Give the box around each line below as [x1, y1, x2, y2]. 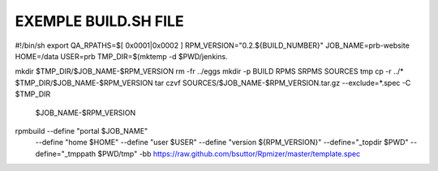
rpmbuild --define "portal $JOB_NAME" [15, 126, 148, 135]
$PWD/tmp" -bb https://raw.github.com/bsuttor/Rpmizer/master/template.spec [97, 148, 361, 158]
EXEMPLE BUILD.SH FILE [15, 12, 184, 30]
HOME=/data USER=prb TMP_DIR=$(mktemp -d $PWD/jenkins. [15, 51, 228, 61]
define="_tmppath [35, 148, 97, 158]
